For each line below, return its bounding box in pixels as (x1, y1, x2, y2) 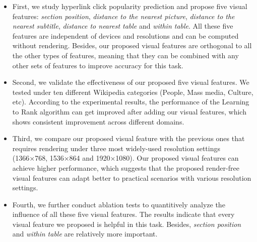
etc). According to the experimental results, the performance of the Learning (12, 96, 249, 107)
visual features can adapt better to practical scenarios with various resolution (12, 172, 251, 183)
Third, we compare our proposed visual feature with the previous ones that (12, 133, 245, 144)
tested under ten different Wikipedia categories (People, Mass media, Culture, (12, 86, 253, 97)
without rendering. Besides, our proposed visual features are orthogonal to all (12, 40, 252, 51)
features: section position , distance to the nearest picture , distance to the (12, 11, 235, 21)
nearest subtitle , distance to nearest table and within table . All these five (12, 21, 233, 31)
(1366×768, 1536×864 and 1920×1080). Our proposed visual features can (12, 153, 239, 163)
